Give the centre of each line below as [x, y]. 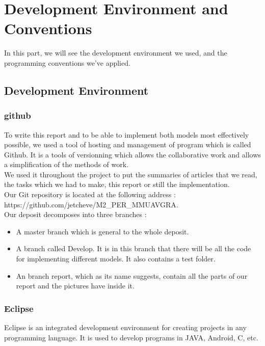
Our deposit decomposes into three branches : [75, 214]
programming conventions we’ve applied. [67, 62]
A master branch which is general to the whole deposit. [102, 231]
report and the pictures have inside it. [75, 286]
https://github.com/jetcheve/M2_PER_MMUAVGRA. [91, 204]
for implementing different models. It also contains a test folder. [116, 259]
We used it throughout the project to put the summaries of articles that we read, [131, 174]
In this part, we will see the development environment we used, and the [116, 53]
